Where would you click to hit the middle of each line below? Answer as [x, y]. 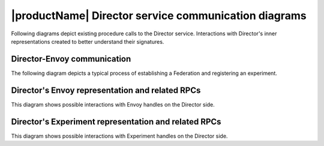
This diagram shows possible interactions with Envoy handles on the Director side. [113, 104]
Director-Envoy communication [71, 59]
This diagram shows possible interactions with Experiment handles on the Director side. [119, 136]
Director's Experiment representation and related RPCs [116, 122]
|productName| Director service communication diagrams [159, 16]
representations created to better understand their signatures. [88, 41]
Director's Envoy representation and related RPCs [106, 90]
